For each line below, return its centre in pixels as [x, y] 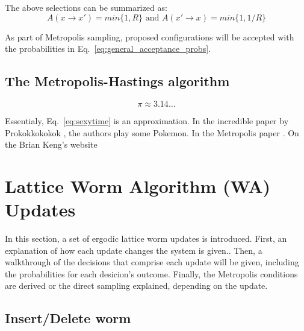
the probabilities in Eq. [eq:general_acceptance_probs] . [108, 49]
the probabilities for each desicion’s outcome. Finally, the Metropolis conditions [151, 273]
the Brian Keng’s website [51, 144]
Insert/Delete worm [68, 318]
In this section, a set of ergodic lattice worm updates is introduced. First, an [146, 238]
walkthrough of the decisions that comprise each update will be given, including [152, 262]
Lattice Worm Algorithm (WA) [138, 185]
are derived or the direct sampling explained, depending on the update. [136, 285]
